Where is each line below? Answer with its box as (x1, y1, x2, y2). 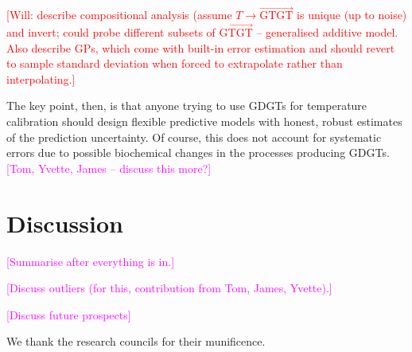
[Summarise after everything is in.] (6, 252, 175, 269)
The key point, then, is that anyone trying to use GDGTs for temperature (6, 97, 367, 114)
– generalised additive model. (256, 24, 398, 41)
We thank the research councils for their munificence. (6, 333, 266, 350)
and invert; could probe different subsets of (6, 24, 216, 41)
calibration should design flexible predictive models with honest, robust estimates (6, 113, 402, 129)
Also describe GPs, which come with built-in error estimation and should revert (6, 39, 395, 56)
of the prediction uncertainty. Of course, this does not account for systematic (6, 128, 382, 145)
